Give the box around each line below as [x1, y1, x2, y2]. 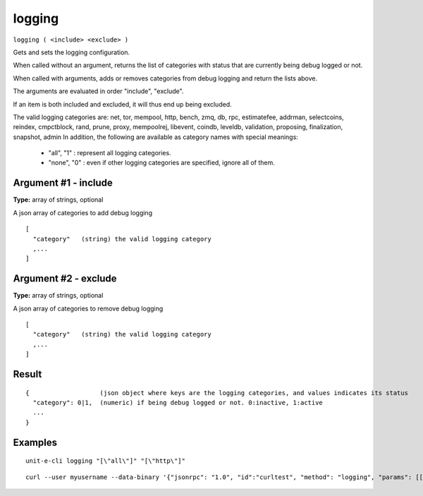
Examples [13, 436, 58, 448]
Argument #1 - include [13, 177, 113, 189]
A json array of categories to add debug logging [13, 208, 153, 217]
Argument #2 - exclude [13, 272, 117, 285]
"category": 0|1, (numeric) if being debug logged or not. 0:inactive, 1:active [32, 399, 324, 406]
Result [13, 368, 42, 380]
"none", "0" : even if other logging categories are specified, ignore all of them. [48, 159, 275, 167]
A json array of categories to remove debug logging [13, 304, 164, 313]
